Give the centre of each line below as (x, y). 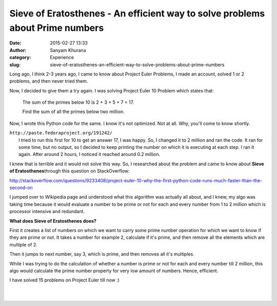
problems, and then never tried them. (49, 81)
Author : (18, 50)
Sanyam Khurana (68, 50)
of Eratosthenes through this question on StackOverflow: (70, 171)
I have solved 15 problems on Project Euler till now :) (65, 280)
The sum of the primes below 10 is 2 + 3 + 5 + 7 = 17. (78, 102)
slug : (15, 65)
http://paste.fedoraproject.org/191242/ (61, 133)
